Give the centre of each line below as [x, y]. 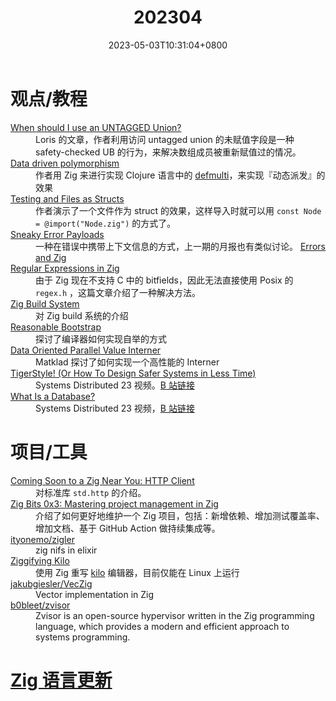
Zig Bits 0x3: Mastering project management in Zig [114, 503]
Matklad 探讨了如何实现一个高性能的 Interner [127, 362]
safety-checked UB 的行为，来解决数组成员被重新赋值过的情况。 [168, 152]
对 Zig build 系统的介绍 [82, 315]
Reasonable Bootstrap [56, 327]
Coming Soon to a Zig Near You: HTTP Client [102, 480]
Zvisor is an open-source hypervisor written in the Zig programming [175, 615]
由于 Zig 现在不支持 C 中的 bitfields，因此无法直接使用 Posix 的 [164, 280]
